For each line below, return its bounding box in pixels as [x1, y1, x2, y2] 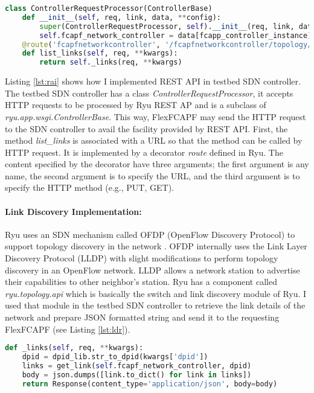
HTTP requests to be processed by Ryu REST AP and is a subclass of [5, 98, 266, 111]
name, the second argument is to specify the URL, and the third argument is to [5, 169, 300, 182]
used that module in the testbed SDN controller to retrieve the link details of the [5, 299, 306, 312]
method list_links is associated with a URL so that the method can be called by [5, 134, 303, 147]
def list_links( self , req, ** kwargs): [22, 49, 178, 58]
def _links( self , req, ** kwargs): [5, 343, 144, 353]
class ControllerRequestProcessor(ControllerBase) [5, 4, 213, 13]
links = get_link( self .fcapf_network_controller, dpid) [22, 361, 252, 370]
